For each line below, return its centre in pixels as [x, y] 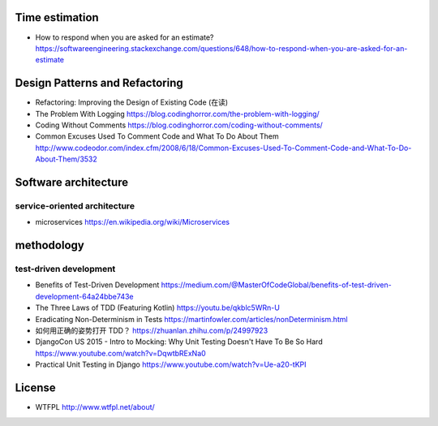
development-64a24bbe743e [84, 296]
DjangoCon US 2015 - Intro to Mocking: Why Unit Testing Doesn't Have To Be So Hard [179, 342]
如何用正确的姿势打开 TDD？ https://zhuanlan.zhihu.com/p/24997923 [152, 331]
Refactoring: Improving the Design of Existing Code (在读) [132, 102]
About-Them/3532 [66, 159]
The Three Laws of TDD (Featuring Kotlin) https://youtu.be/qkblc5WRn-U [157, 308]
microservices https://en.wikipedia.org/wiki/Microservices [133, 222]
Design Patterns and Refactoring [99, 83]
